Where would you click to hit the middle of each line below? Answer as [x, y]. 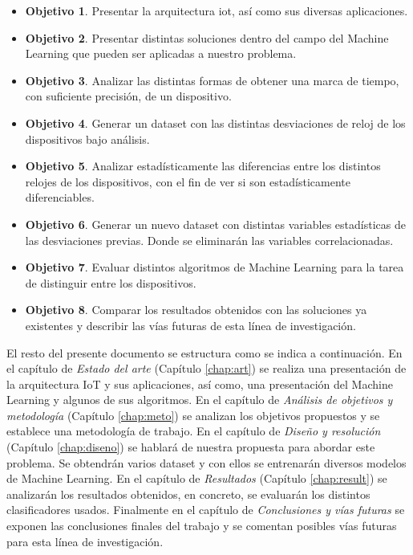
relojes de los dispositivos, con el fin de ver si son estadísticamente [188, 181]
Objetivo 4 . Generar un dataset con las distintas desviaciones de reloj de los [215, 122]
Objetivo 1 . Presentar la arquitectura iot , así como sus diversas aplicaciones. [217, 10]
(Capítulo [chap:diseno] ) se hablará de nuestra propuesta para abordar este [191, 447]
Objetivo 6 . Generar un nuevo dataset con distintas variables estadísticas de [215, 224]
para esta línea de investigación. [85, 541]
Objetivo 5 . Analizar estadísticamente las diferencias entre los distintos [203, 166]
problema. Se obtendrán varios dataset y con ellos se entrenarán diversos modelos [206, 462]
